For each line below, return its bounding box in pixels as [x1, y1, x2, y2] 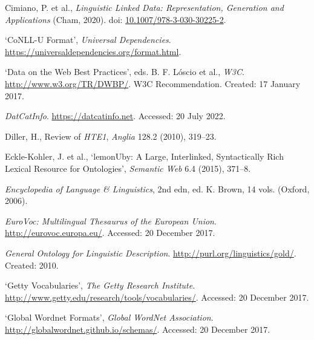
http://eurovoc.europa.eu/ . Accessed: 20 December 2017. [5, 226, 215, 239]
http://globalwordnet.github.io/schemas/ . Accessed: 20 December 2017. [5, 322, 270, 335]
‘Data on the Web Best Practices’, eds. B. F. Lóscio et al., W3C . [5, 65, 244, 78]
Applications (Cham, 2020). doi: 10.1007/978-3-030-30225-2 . [5, 13, 226, 25]
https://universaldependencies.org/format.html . [5, 45, 182, 57]
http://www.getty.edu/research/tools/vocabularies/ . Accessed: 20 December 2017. [5, 290, 309, 303]
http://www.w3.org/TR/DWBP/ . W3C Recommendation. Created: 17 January [5, 77, 301, 90]
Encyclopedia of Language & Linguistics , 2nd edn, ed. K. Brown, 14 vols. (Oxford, [5, 182, 310, 195]
